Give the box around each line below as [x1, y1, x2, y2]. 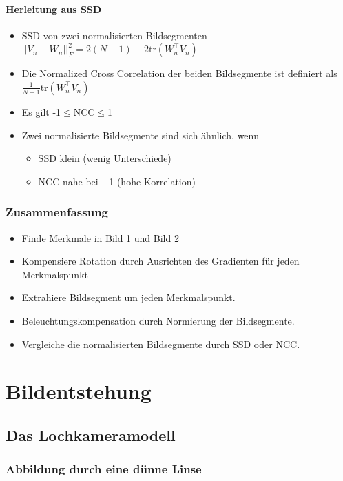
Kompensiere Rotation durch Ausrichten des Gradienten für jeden [21, 254, 300, 268]
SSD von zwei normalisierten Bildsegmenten [21, 28, 207, 42]
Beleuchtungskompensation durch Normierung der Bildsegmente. [21, 313, 295, 327]
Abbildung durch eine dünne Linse [6, 460, 202, 478]
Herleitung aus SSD [6, 1, 102, 16]
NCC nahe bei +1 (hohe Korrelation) [38, 174, 196, 188]
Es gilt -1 [21, 104, 61, 119]
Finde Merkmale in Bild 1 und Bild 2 [21, 230, 179, 245]
